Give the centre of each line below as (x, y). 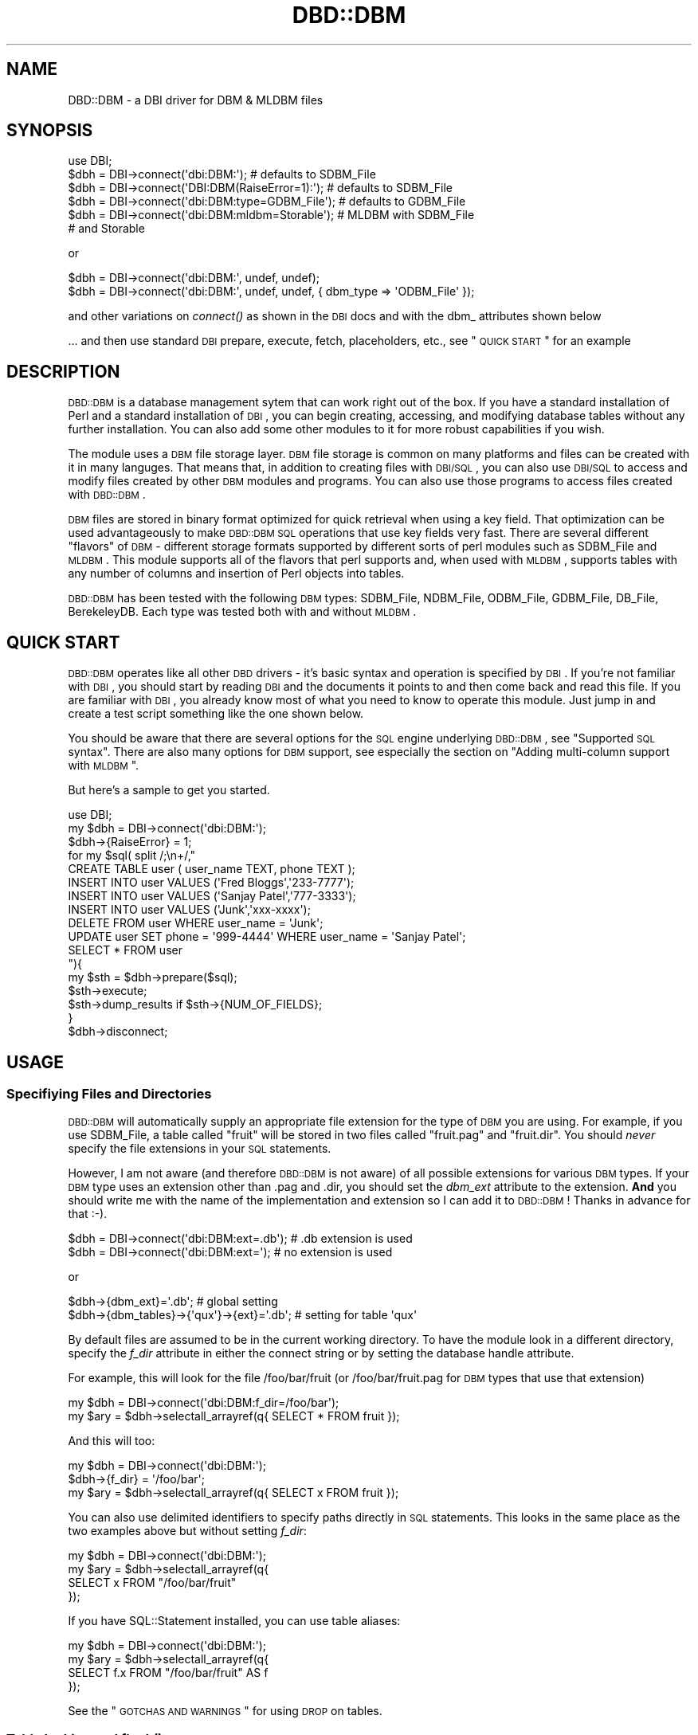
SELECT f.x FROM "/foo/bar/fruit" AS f (168, 1673)
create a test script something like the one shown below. (216, 714)
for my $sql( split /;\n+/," (132, 856)
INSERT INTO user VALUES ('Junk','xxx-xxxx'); (189, 910)
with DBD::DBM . (107, 495)
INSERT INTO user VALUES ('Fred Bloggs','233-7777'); (211, 883)
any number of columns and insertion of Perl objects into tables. (236, 574)
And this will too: (112, 1441)
